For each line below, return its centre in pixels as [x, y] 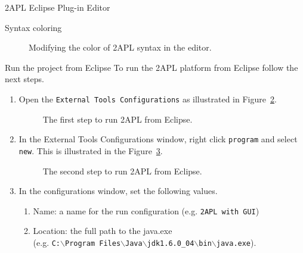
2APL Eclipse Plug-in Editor [58, 7]
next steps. [24, 79]
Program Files [93, 243]
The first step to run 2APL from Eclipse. [118, 119]
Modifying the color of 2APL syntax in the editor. [120, 47]
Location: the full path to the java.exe [103, 231]
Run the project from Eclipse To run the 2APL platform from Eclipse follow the [151, 67]
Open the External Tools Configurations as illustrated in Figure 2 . [148, 99]
